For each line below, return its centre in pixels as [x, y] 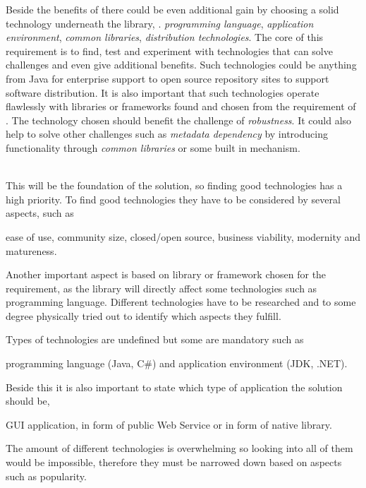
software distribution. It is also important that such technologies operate [163, 92]
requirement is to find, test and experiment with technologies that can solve [169, 50]
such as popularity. [46, 476]
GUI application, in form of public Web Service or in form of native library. [169, 424]
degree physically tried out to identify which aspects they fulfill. [144, 315]
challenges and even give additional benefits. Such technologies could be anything [181, 65]
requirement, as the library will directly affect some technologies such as [161, 288]
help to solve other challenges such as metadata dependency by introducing [167, 134]
